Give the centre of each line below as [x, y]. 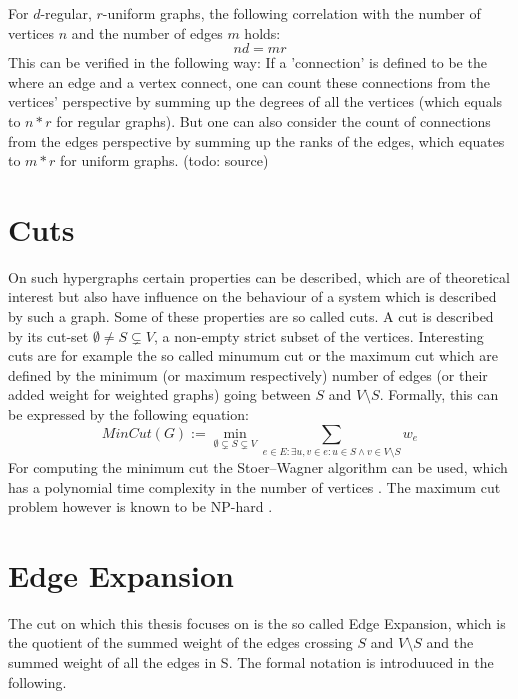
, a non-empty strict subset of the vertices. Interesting [319, 335]
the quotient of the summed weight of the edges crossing [180, 642]
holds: [262, 32]
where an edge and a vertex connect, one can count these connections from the [249, 81]
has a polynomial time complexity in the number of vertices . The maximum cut [254, 486]
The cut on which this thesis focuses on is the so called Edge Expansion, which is [257, 622]
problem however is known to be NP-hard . [140, 506]
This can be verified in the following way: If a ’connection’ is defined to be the [247, 62]
